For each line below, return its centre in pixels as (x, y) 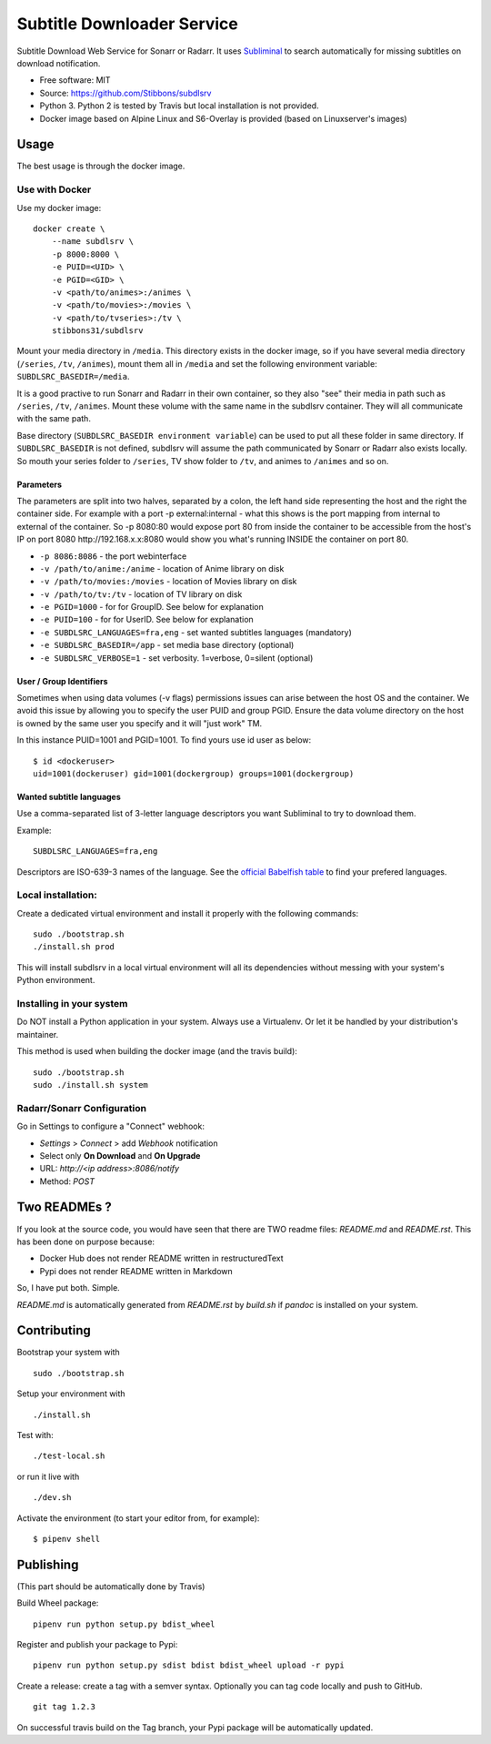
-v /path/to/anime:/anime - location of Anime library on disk (162, 568)
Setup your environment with (71, 1394)
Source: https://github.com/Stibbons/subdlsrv (125, 93)
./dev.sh (52, 1498)
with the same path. (54, 419)
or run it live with (48, 1476)
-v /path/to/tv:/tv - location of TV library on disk (141, 594)
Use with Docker (54, 189)
